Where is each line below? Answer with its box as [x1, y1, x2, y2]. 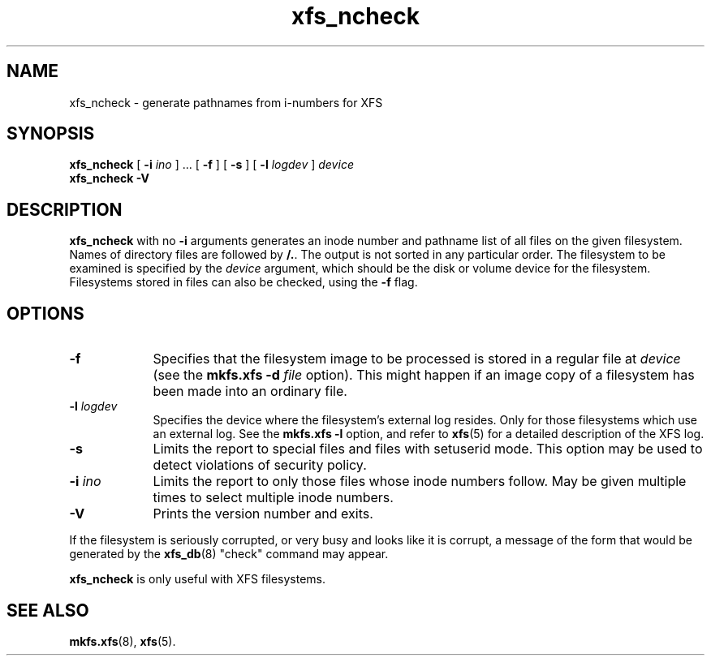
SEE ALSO [6, 600, 89, 621]
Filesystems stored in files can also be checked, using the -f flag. [69, 275, 418, 290]
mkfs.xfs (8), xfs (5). [69, 634, 176, 648]
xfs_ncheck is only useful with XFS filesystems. [69, 572, 326, 587]
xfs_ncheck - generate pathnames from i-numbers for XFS [69, 95, 383, 110]
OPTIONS [6, 303, 84, 324]
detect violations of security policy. [153, 457, 367, 474]
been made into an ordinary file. [153, 383, 347, 400]
